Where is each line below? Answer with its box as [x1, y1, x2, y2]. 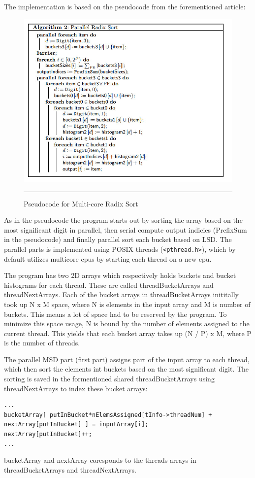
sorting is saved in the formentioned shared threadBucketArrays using [4, 374, 215, 384]
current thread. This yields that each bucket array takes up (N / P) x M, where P [4, 328, 252, 338]
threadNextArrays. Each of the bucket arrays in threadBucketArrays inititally [4, 289, 239, 300]
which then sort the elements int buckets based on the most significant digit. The [4, 364, 249, 374]
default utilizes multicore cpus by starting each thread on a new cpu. [4, 253, 212, 264]
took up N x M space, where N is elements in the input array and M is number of [4, 299, 251, 309]
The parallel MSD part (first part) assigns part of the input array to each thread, [4, 354, 250, 364]
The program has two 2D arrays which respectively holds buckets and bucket [4, 270, 236, 280]
